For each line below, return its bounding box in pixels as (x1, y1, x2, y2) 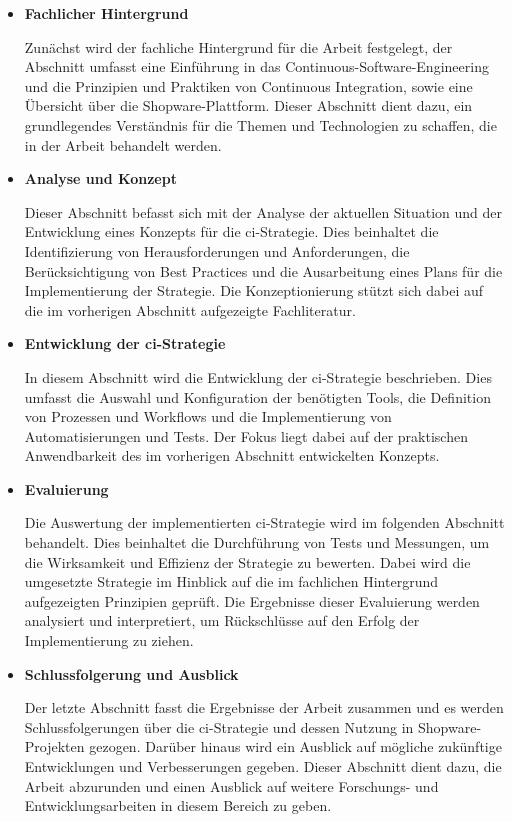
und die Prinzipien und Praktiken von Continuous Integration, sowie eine (24, 75, 473, 96)
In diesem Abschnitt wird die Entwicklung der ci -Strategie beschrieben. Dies (24, 366, 492, 387)
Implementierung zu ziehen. (24, 630, 194, 651)
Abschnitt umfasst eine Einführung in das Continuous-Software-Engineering (24, 56, 489, 77)
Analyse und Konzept (24, 168, 177, 189)
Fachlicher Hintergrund (24, 3, 189, 23)
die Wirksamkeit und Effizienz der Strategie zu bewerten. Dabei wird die (24, 551, 471, 572)
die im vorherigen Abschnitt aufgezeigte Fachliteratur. (24, 299, 356, 320)
